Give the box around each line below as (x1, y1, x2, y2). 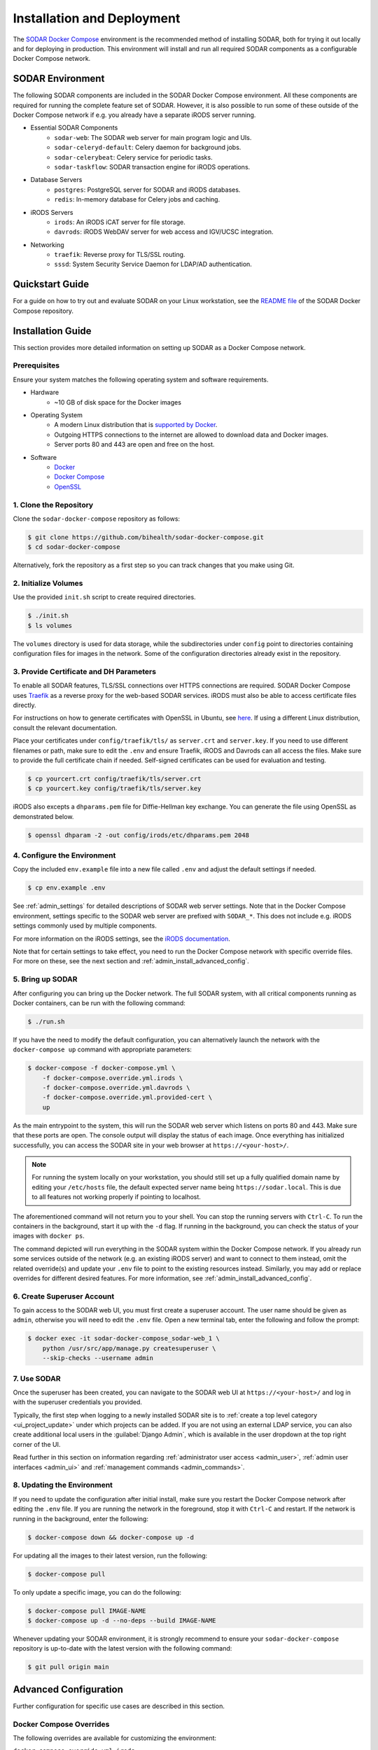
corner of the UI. (13, 1440, 61, 1448)
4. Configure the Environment (13, 850, 116, 860)
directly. (13, 701, 36, 710)
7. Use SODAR (13, 1373, 61, 1383)
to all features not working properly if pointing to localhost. (31, 1193, 201, 1201)
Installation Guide (13, 325, 92, 337)
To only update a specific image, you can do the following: (13, 1588, 182, 1596)
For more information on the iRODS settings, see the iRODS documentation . (13, 934, 231, 943)
